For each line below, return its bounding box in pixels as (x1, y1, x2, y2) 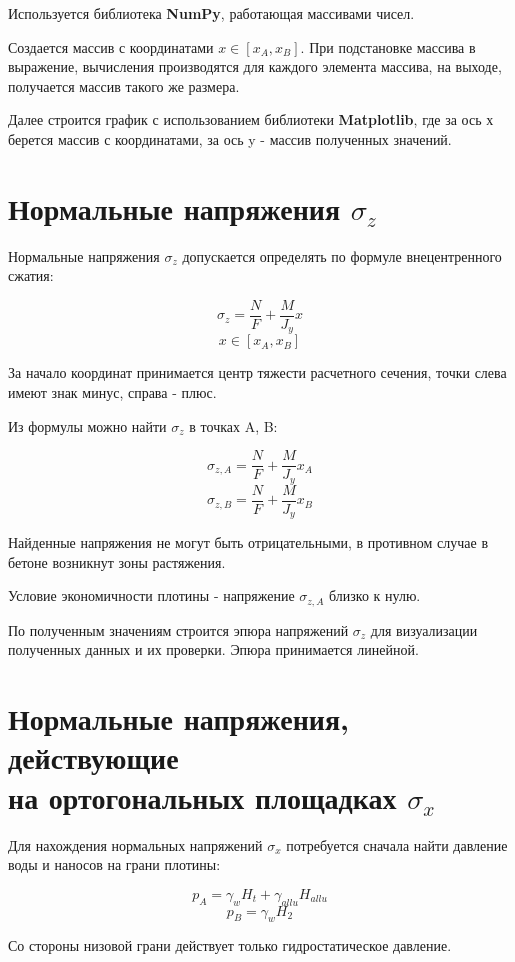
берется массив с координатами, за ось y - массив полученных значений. (8, 128, 452, 149)
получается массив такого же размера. (8, 75, 240, 96)
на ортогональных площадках (8, 776, 397, 817)
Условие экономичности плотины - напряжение (8, 585, 295, 606)
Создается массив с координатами (8, 36, 214, 57)
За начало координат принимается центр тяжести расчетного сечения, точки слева (8, 362, 507, 383)
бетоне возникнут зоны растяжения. (8, 551, 226, 572)
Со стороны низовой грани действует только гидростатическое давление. (8, 935, 452, 956)
